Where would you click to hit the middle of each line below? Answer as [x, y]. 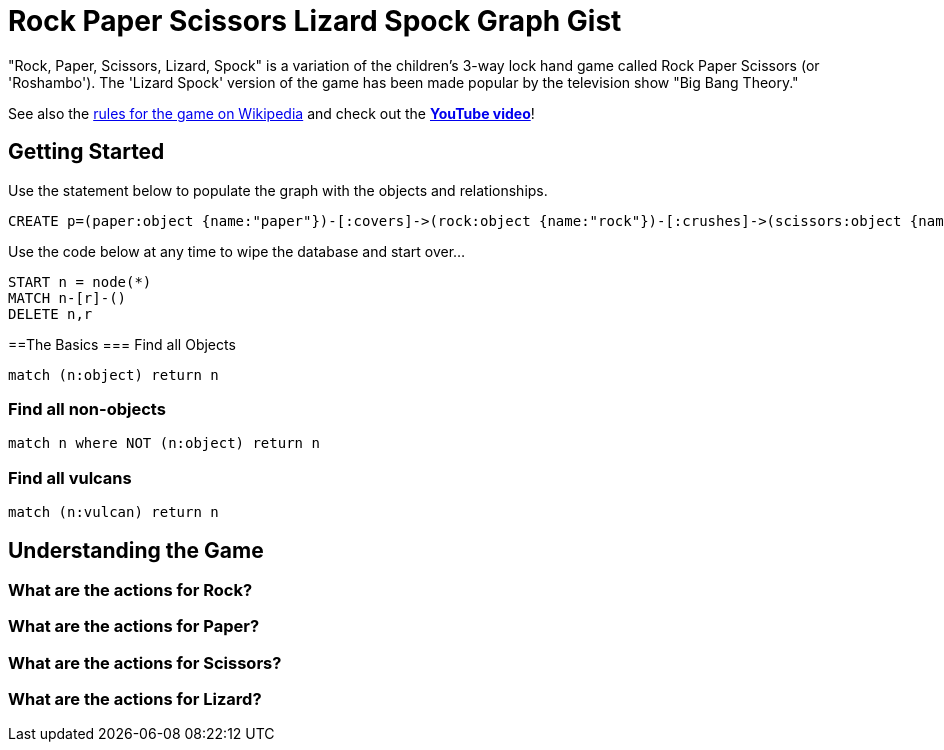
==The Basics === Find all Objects [122, 344]
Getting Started [86, 152]
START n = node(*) [80, 281]
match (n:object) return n [113, 374]
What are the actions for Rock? [130, 589]
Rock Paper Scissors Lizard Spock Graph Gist [315, 21]
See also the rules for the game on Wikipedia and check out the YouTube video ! [271, 113]
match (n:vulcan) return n [113, 512]
